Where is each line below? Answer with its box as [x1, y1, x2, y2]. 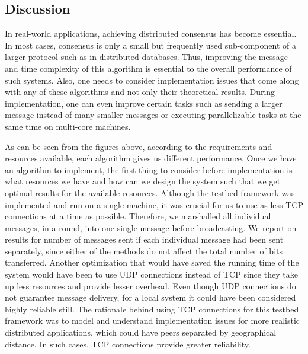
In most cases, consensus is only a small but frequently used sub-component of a [5, 39, 296, 51]
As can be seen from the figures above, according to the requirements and [5, 140, 272, 152]
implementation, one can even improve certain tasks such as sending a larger [5, 97, 283, 109]
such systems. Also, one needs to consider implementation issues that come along [5, 74, 299, 86]
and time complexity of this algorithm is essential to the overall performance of [5, 62, 292, 74]
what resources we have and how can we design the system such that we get [5, 175, 281, 187]
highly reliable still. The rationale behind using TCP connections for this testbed [5, 302, 299, 315]
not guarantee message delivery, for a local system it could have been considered [5, 291, 296, 304]
